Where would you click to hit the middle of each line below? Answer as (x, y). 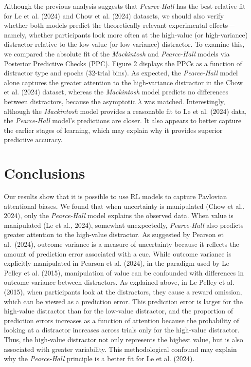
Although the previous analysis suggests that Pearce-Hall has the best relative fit (125, 6)
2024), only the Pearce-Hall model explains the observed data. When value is (119, 215)
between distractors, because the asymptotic (70, 101)
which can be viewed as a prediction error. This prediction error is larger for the (124, 301)
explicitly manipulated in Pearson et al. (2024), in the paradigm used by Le (117, 263)
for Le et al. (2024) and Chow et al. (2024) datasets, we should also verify (114, 15)
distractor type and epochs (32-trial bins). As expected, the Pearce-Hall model (121, 73)
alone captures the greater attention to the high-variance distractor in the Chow (123, 82)
